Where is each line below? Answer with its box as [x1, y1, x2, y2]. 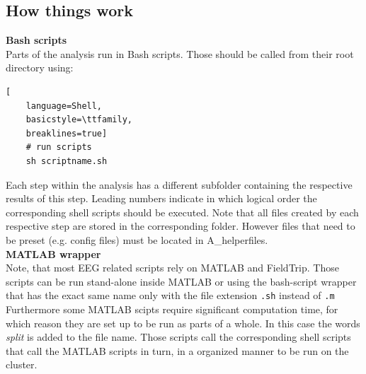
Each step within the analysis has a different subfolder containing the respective [6, 177, 353, 192]
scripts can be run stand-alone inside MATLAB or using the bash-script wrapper [6, 274, 357, 288]
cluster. [6, 357, 38, 372]
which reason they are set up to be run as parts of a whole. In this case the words [6, 315, 360, 330]
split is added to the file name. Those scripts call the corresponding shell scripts [6, 329, 351, 344]
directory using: [6, 60, 74, 75]
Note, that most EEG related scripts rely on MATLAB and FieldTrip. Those [6, 260, 339, 275]
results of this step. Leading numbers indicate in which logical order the [6, 191, 317, 206]
